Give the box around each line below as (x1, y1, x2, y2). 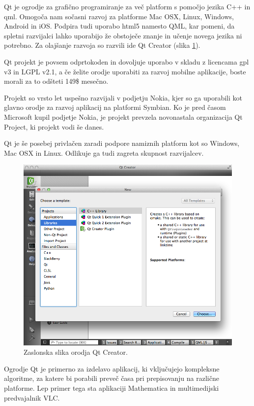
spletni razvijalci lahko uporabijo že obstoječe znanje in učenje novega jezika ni (4, 30, 242, 40)
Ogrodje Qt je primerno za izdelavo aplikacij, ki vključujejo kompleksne (4, 363, 220, 373)
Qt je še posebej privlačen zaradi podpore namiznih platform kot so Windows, (4, 138, 240, 148)
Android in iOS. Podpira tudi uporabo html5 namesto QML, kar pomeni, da (4, 21, 235, 31)
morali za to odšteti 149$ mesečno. (4, 76, 109, 86)
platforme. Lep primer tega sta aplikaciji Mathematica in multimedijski (4, 382, 219, 393)
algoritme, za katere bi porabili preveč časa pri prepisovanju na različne (4, 373, 219, 383)
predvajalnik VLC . (4, 392, 60, 403)
